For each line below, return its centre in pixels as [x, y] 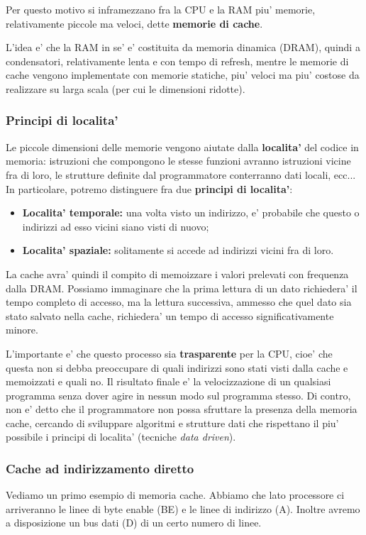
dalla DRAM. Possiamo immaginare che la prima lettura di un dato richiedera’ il [182, 288]
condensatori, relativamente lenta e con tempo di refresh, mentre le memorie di [177, 61]
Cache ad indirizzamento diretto [100, 468]
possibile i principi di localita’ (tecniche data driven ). [121, 437]
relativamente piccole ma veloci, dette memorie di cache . [134, 23]
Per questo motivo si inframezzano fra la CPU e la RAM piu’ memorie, [161, 9]
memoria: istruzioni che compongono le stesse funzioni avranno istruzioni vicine [178, 161]
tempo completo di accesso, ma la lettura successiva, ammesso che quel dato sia [179, 302]
